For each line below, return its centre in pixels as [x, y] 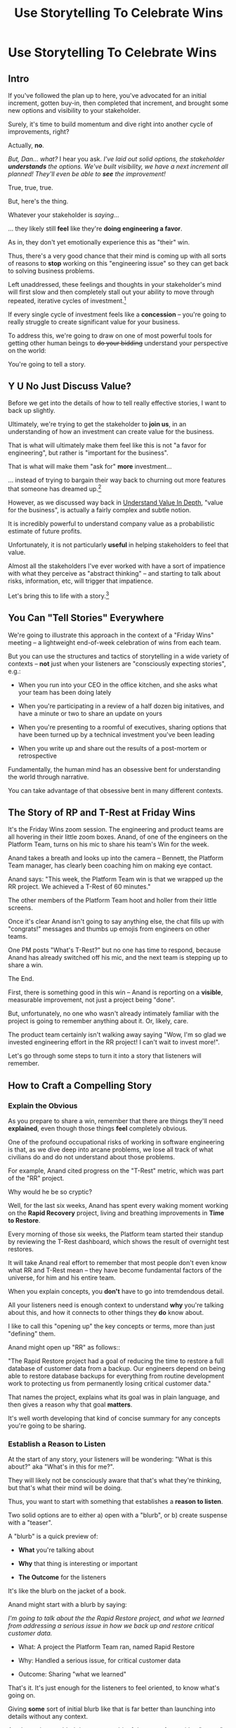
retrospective [37, 755]
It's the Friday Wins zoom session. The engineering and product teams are [116, 829]
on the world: [27, 350]
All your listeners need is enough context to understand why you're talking [116, 1305]
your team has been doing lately [65, 692]
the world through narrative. [48, 777]
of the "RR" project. [36, 1178]
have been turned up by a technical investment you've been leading [116, 734]
